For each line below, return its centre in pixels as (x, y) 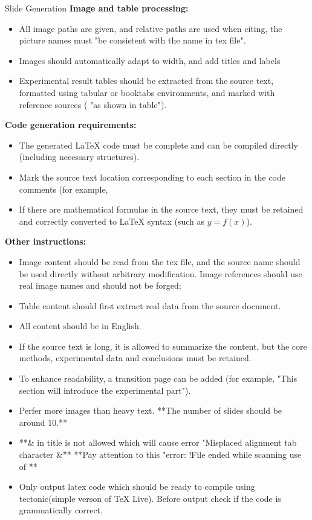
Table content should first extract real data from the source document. (150, 305)
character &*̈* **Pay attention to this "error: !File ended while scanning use (160, 454)
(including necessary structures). (79, 157)
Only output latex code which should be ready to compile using (137, 486)
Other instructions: (45, 241)
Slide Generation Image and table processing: (97, 8)
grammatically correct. (61, 510)
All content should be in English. (80, 326)
